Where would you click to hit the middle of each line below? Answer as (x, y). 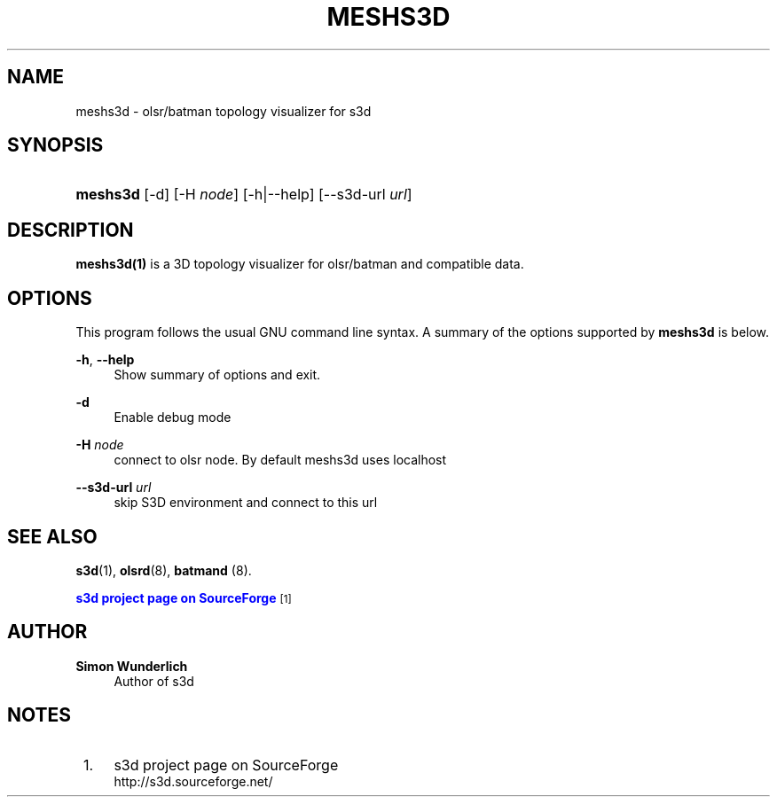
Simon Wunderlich (132, 666)
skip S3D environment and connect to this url (246, 503)
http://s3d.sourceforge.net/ (193, 781)
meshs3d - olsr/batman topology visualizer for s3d (224, 111)
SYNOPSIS (55, 145)
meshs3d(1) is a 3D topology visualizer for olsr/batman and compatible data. (300, 264)
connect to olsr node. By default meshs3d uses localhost (280, 460)
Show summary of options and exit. (217, 375)
